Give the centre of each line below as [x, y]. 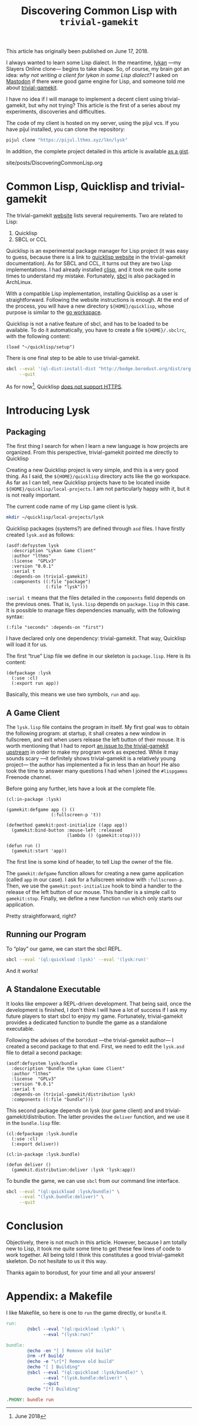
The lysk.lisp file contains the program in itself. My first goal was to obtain [98, 727]
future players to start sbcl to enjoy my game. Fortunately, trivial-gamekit [95, 1016]
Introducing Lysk [48, 410]
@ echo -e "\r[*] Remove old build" [71, 1362]
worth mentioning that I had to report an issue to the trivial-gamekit [88, 746]
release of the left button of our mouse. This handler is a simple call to [91, 892]
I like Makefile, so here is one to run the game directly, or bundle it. [86, 1313]
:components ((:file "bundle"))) [52, 1099]
